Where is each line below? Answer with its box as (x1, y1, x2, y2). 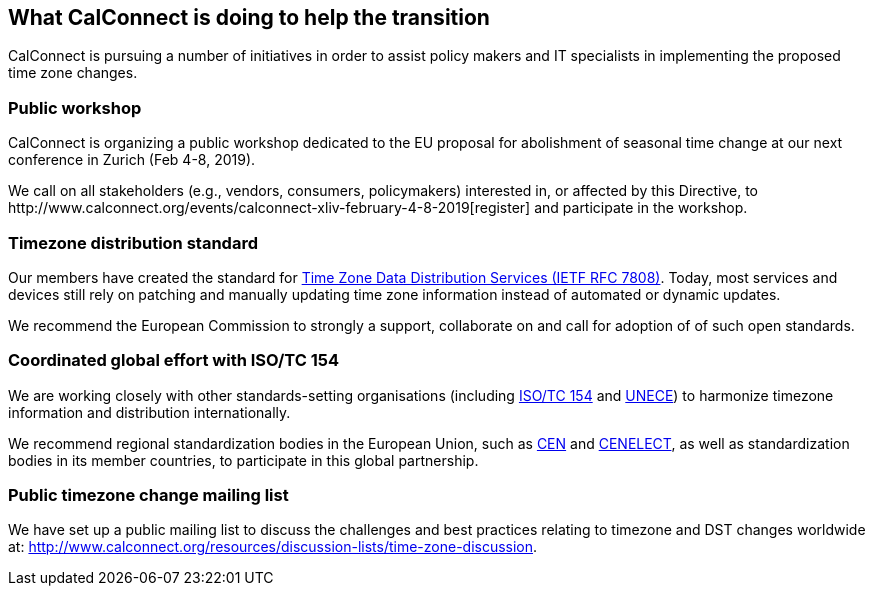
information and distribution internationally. (8, 403, 291, 421)
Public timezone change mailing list (8, 485, 289, 506)
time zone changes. (8, 64, 138, 82)
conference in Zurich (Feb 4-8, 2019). (8, 151, 256, 169)
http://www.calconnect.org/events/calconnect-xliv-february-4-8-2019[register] (8, 199, 531, 217)
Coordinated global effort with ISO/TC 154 (8, 350, 340, 371)
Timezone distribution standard (8, 232, 258, 253)
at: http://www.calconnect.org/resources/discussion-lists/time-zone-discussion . (8, 538, 538, 556)
